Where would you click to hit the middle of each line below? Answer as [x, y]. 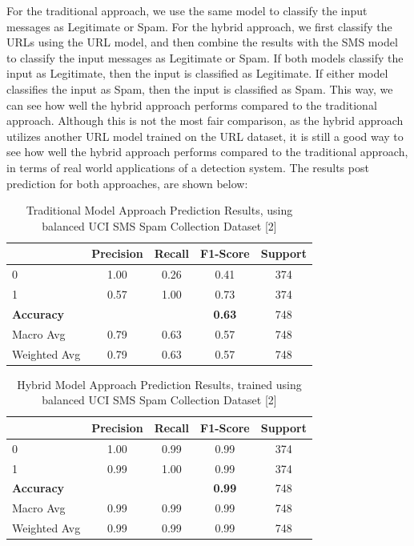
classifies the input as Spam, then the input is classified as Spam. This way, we [200, 88]
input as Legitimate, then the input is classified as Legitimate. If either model [197, 73]
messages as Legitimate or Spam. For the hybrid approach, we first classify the [199, 26]
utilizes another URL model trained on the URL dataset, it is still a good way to [205, 136]
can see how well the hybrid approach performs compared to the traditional [192, 104]
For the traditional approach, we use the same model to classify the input [187, 10]
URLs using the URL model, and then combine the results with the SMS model [202, 42]
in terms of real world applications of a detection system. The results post [188, 167]
